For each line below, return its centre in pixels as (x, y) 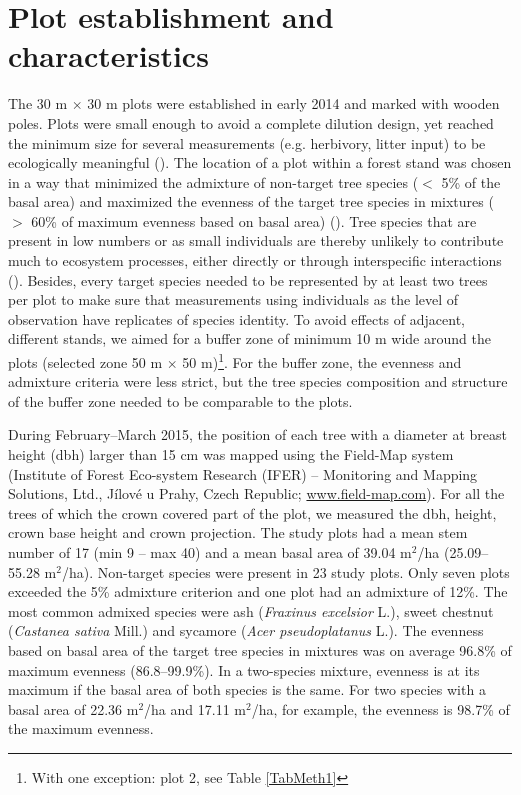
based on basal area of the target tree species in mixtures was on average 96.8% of (260, 650)
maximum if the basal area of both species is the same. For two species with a (247, 689)
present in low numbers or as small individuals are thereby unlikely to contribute (256, 240)
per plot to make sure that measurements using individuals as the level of (233, 299)
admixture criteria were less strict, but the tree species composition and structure (258, 381)
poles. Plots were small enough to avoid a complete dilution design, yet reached (251, 122)
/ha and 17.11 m (195, 708)
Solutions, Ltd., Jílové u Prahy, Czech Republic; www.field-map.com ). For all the (256, 493)
